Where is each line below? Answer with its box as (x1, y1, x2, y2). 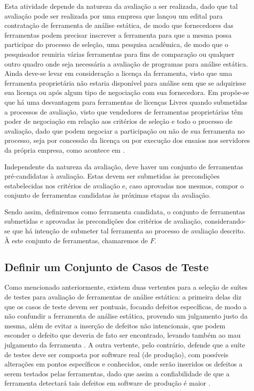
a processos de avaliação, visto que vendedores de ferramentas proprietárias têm (4, 106, 243, 116)
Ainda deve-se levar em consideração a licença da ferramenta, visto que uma (4, 68, 233, 78)
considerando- (205, 216, 246, 226)
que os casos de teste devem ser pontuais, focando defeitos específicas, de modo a (4, 301, 247, 311)
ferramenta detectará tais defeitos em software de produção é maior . (4, 378, 211, 388)
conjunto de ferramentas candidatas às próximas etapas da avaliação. (4, 190, 211, 200)
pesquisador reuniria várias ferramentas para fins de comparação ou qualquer (4, 48, 234, 59)
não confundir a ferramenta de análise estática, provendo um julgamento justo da (4, 311, 248, 321)
